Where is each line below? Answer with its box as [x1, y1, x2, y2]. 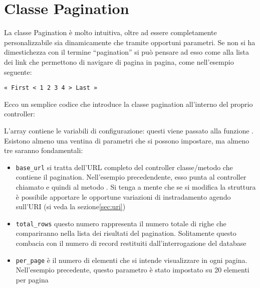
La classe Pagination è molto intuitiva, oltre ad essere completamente [4, 27, 217, 38]
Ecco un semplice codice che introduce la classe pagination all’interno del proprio [4, 98, 253, 109]
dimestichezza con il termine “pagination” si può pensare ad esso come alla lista [4, 47, 249, 57]
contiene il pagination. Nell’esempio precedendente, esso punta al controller [16, 172, 246, 182]
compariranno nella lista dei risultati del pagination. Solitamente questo [16, 228, 236, 238]
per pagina [16, 274, 49, 284]
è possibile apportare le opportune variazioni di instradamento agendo [16, 191, 231, 202]
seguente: [4, 66, 32, 77]
